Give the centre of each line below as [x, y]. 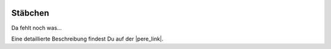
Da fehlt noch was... [36, 28]
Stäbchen [30, 13]
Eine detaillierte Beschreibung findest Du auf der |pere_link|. [87, 39]
